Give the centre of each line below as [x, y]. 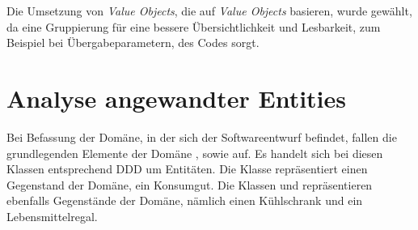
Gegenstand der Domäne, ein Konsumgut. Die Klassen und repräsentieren [190, 184]
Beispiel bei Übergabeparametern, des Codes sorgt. [133, 43]
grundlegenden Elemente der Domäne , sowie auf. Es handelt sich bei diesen [195, 153]
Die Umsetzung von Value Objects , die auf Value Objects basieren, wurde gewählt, [209, 11]
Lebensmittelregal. [52, 216]
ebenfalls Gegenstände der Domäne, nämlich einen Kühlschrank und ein [185, 200]
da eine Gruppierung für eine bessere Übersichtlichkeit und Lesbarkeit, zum [194, 26]
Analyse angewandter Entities [177, 98]
